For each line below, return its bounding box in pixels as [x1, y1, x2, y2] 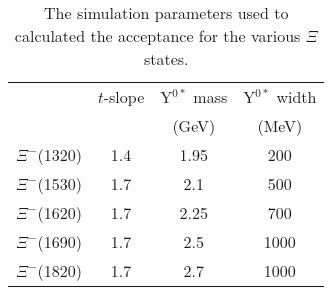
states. [143, 47, 189, 70]
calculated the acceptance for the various [14, 24, 301, 47]
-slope [103, 85, 145, 108]
